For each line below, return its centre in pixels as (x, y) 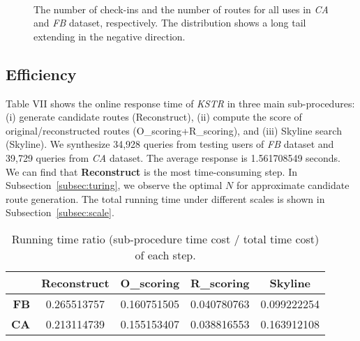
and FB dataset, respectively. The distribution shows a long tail (170, 23)
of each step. (165, 255)
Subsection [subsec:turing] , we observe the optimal (114, 185)
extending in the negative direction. (110, 36)
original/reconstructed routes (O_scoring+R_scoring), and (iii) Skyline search (174, 130)
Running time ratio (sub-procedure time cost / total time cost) (165, 238)
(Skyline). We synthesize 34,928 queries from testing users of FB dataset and (170, 144)
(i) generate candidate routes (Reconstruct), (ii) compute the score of (154, 117)
